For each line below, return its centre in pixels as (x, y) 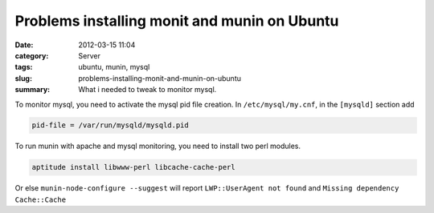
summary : (33, 90)
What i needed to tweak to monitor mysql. (147, 90)
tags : (24, 67)
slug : (23, 78)
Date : (24, 45)
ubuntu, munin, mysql (114, 67)
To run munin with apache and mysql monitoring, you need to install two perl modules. (158, 146)
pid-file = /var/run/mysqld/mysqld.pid (110, 125)
